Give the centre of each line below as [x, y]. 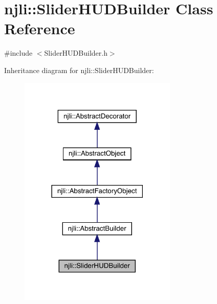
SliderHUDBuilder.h [76, 53]
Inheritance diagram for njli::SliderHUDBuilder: [79, 70]
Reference [40, 28]
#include [18, 53]
